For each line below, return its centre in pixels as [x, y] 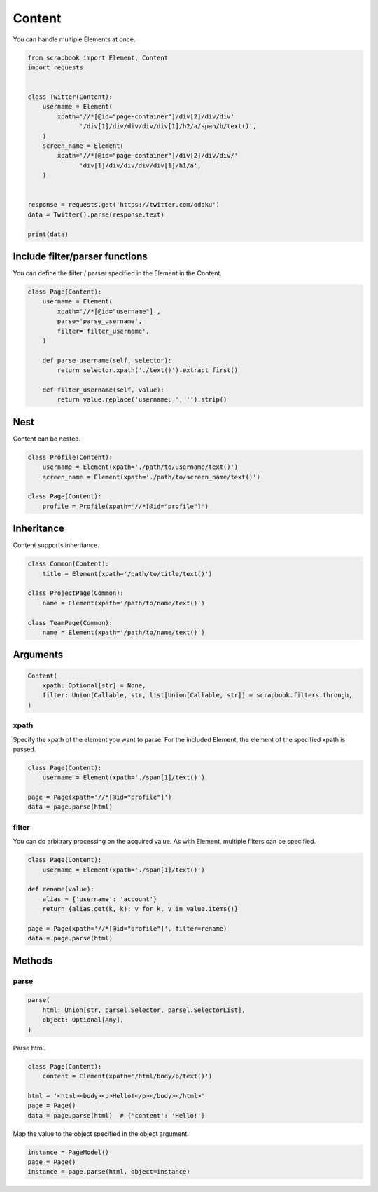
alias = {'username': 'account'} [100, 899]
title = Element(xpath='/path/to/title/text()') [127, 574]
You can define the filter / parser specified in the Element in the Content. [117, 273]
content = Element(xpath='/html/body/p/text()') [127, 1076]
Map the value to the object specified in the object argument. [101, 1133]
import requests [56, 67]
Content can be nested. [47, 439]
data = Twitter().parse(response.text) [96, 214]
